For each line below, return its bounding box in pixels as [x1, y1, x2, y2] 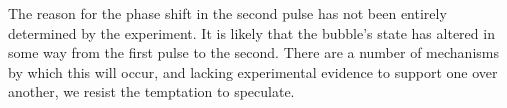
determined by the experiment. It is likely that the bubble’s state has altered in [8, 22, 495, 43]
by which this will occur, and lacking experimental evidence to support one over [8, 61, 498, 82]
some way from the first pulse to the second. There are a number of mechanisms [8, 42, 499, 63]
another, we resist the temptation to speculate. [8, 81, 295, 102]
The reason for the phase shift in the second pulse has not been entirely [8, 3, 447, 23]
